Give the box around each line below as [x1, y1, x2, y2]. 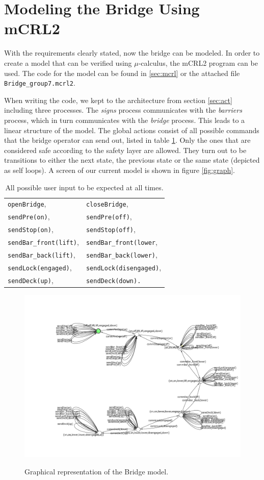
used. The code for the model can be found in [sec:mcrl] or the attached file [4, 67, 240, 78]
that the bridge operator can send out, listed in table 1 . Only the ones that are [4, 135, 251, 145]
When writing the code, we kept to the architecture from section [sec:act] [4, 94, 232, 105]
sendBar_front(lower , [86, 237, 157, 247]
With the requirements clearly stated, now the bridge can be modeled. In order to [4, 47, 260, 58]
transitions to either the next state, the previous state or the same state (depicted [4, 155, 260, 165]
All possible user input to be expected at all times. [5, 182, 164, 192]
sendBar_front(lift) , [8, 237, 79, 247]
